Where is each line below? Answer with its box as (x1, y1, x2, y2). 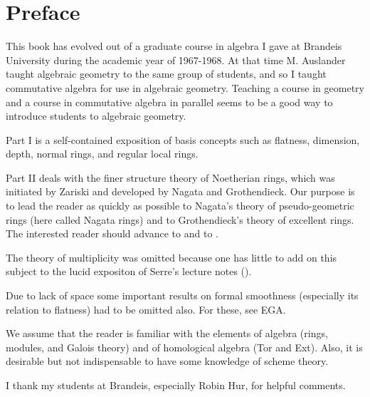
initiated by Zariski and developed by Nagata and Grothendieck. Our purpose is (6, 184, 355, 199)
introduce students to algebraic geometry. (6, 108, 186, 123)
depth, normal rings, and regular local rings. (6, 146, 199, 161)
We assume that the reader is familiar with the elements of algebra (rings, (6, 326, 328, 341)
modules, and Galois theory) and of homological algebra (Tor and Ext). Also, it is (6, 339, 363, 354)
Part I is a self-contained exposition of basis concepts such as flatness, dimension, (6, 132, 360, 147)
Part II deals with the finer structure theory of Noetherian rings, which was (6, 170, 335, 185)
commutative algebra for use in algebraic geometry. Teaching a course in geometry (6, 80, 364, 95)
